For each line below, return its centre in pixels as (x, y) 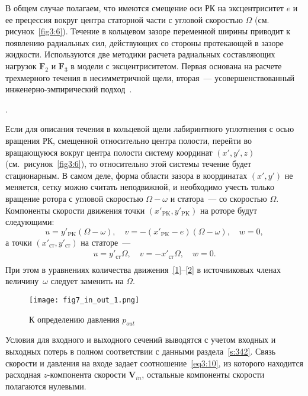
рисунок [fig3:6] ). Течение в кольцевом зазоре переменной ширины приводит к (148, 31)
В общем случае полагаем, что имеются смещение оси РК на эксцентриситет (145, 8)
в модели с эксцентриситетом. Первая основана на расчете (176, 65)
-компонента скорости (86, 374)
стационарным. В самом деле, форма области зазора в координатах (126, 175)
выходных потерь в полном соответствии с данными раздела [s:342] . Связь (141, 351)
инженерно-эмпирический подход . (69, 89)
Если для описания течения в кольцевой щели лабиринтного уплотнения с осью (150, 129)
